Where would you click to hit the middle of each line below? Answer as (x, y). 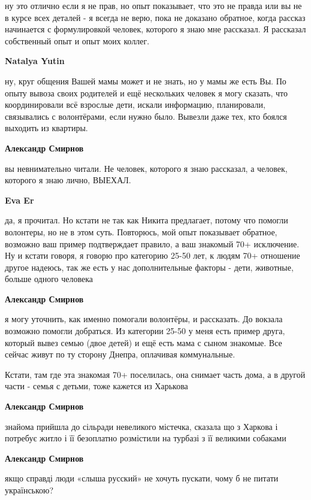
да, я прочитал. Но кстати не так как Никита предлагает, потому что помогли (147, 220)
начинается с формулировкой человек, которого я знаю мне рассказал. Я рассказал (155, 29)
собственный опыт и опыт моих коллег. (77, 40)
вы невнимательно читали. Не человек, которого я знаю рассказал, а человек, (146, 168)
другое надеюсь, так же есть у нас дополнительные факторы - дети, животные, (149, 267)
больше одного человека (49, 279)
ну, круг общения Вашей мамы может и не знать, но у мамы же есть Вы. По (146, 81)
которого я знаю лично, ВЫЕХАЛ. (68, 180)
